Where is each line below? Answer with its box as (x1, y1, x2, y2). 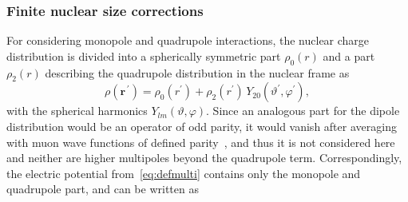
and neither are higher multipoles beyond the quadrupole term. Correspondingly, (6, 149, 402, 166)
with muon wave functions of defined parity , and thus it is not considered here (6, 133, 395, 150)
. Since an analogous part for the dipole (206, 102, 400, 119)
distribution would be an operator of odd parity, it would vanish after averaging (6, 118, 397, 134)
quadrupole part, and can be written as (6, 180, 199, 197)
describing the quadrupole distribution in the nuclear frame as (45, 64, 350, 81)
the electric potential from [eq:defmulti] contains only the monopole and (6, 164, 361, 181)
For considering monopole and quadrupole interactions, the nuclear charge (6, 32, 370, 49)
